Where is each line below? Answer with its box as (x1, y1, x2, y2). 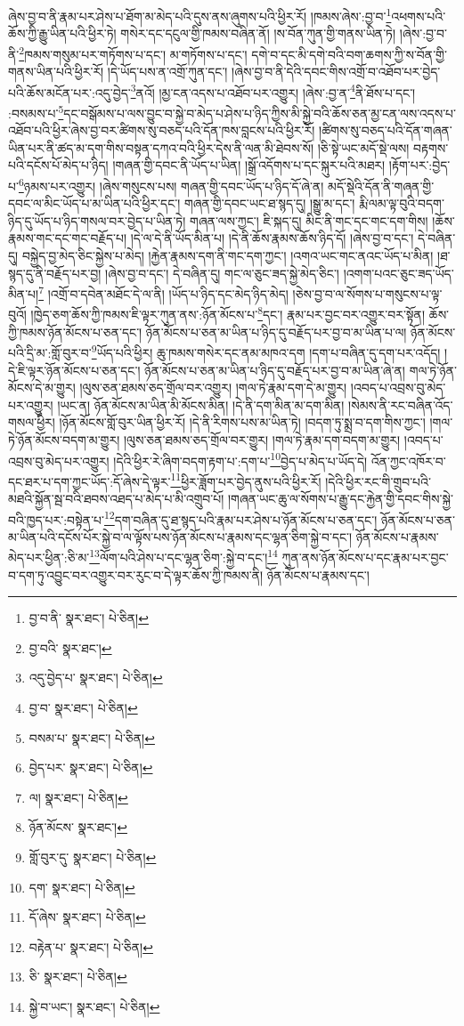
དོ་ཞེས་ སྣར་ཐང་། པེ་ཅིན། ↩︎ (28, 908, 146, 926)
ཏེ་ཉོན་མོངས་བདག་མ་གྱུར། (8, 430, 120, 448)
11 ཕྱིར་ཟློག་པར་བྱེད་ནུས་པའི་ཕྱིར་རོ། (170, 469, 322, 490)
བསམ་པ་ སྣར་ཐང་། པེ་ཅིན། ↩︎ (28, 728, 155, 747)
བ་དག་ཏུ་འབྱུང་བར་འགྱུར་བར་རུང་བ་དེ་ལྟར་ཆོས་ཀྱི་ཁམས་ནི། (8, 565, 264, 584)
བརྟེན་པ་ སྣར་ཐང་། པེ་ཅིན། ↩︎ (28, 937, 153, 956)
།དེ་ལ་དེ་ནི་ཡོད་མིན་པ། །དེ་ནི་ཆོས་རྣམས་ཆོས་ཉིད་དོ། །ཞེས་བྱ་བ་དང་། (130, 229, 414, 247)
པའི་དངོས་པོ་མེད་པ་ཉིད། (8, 156, 109, 174)
